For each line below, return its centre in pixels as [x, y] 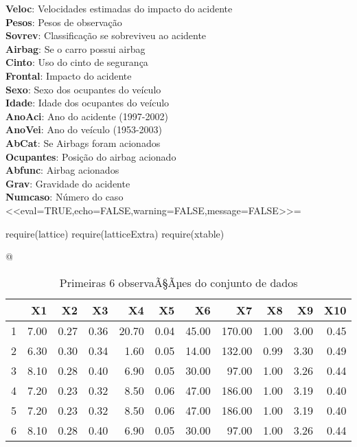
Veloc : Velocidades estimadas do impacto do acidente [119, 8]
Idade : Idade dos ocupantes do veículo [88, 103]
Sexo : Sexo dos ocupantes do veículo [83, 89]
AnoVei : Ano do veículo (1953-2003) [84, 129]
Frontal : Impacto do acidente [69, 75]
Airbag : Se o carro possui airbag [76, 48]
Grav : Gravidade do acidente [68, 183]
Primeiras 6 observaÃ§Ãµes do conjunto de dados [178, 282]
